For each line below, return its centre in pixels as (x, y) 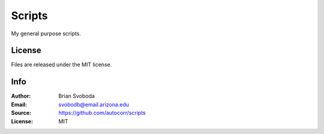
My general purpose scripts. (46, 33)
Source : (21, 113)
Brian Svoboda (77, 96)
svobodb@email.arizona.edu (94, 104)
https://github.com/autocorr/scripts (102, 113)
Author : (21, 96)
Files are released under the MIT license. (61, 65)
